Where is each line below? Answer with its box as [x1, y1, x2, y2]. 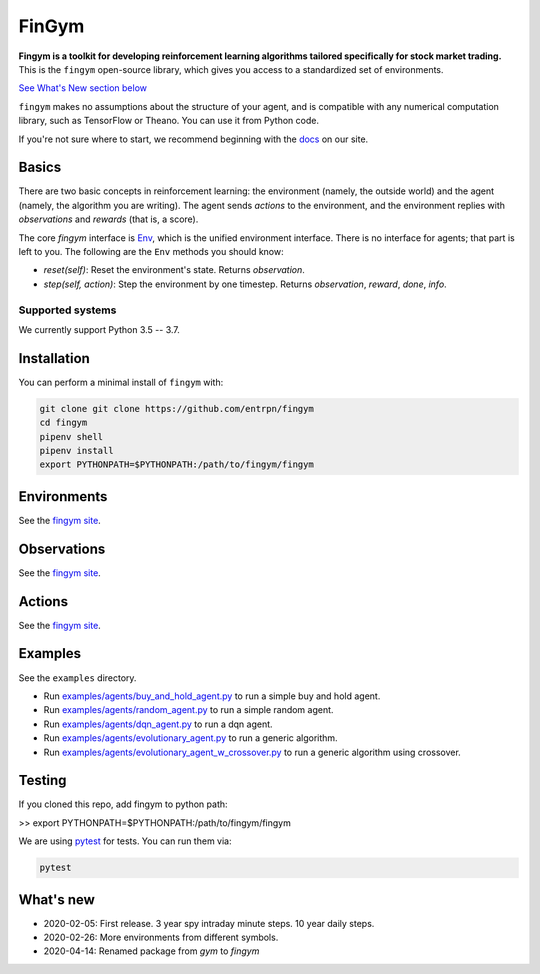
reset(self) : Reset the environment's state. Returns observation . [43, 264, 305, 276]
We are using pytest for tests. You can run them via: [18, 835, 232, 847]
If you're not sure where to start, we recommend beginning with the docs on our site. [18, 133, 369, 145]
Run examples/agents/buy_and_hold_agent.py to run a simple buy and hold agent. [43, 690, 381, 702]
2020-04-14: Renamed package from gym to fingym [43, 945, 260, 957]
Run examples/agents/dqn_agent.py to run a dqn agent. [43, 718, 274, 730]
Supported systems [18, 303, 117, 317]
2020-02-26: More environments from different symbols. [43, 931, 279, 944]
